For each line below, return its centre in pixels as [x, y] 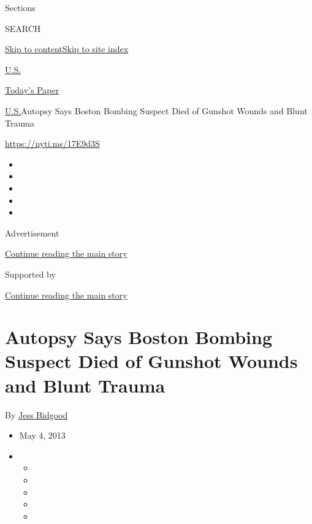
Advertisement [32, 233]
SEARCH [23, 28]
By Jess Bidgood [36, 414]
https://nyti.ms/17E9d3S [52, 143]
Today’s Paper [32, 90]
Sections [20, 7]
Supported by [30, 274]
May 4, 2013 [42, 435]
